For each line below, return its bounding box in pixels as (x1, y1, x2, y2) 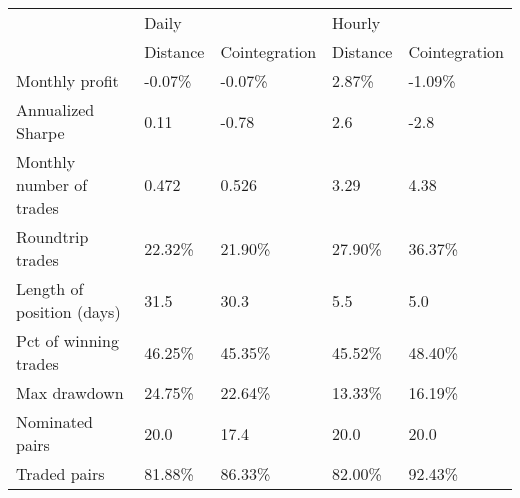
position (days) (16, 300, 121, 323)
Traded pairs (16, 462, 105, 485)
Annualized (16, 98, 95, 121)
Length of (16, 277, 84, 300)
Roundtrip (16, 225, 89, 248)
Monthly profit (16, 69, 119, 92)
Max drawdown (16, 381, 124, 404)
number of (16, 173, 88, 196)
